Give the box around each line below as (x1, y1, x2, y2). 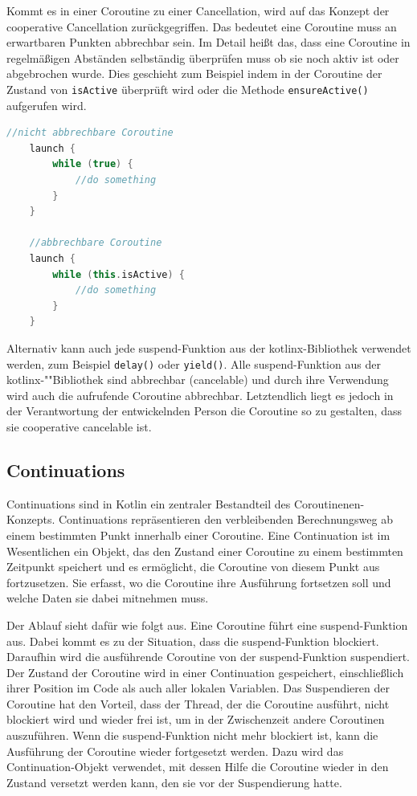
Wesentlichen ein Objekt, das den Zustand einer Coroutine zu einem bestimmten (6, 542, 403, 559)
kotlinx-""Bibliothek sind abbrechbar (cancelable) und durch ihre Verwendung (6, 371, 389, 388)
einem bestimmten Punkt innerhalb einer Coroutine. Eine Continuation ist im (6, 526, 390, 543)
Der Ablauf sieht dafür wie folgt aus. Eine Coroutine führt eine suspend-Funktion (6, 616, 408, 633)
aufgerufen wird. (6, 96, 87, 113)
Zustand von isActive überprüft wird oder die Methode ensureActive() (6, 80, 369, 97)
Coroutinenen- (293, 495, 365, 512)
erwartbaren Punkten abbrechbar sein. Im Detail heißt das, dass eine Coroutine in (6, 34, 411, 51)
